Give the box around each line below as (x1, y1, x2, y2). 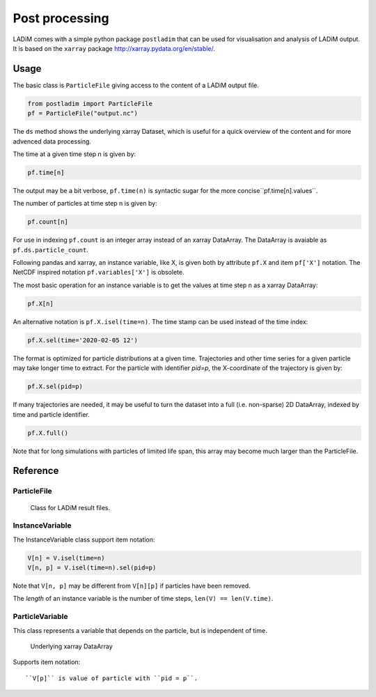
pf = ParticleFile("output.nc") (27, 109, 139, 118)
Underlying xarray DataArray (30, 642, 113, 650)
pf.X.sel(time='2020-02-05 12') (27, 336, 139, 344)
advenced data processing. (13, 137, 92, 146)
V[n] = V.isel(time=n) (27, 554, 105, 562)
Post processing (13, 10, 109, 26)
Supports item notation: (13, 658, 81, 666)
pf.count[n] (27, 218, 69, 226)
